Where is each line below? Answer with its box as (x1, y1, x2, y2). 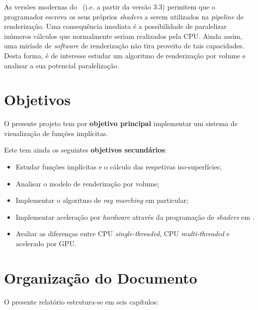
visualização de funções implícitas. (4, 128, 108, 138)
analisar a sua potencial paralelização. (4, 60, 119, 70)
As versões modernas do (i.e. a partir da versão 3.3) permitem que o (4, 1, 215, 11)
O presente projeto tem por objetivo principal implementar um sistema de (4, 118, 238, 129)
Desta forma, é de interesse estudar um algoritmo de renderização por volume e (4, 50, 246, 60)
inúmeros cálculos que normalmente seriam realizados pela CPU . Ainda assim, (4, 30, 243, 41)
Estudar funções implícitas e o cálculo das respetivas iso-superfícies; (15, 161, 222, 172)
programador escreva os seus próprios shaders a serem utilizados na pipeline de (4, 11, 244, 21)
